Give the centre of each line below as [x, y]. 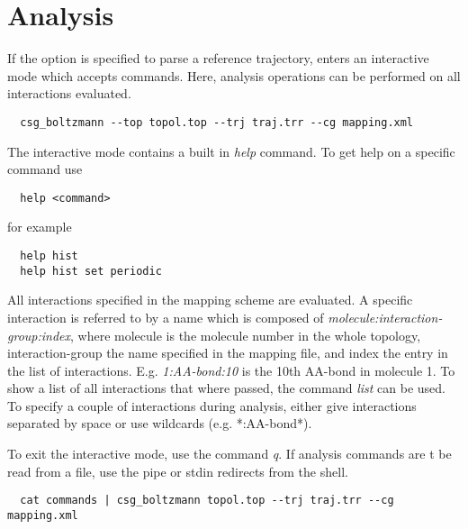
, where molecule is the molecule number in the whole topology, [246, 335]
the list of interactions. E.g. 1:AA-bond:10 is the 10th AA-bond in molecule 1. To [231, 370]
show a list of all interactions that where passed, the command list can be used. [226, 388]
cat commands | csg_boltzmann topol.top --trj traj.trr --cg [207, 501]
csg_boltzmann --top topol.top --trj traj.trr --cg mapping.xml [217, 122]
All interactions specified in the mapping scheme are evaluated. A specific [210, 300]
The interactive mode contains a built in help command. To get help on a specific [231, 151]
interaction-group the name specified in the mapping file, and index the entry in [228, 353]
